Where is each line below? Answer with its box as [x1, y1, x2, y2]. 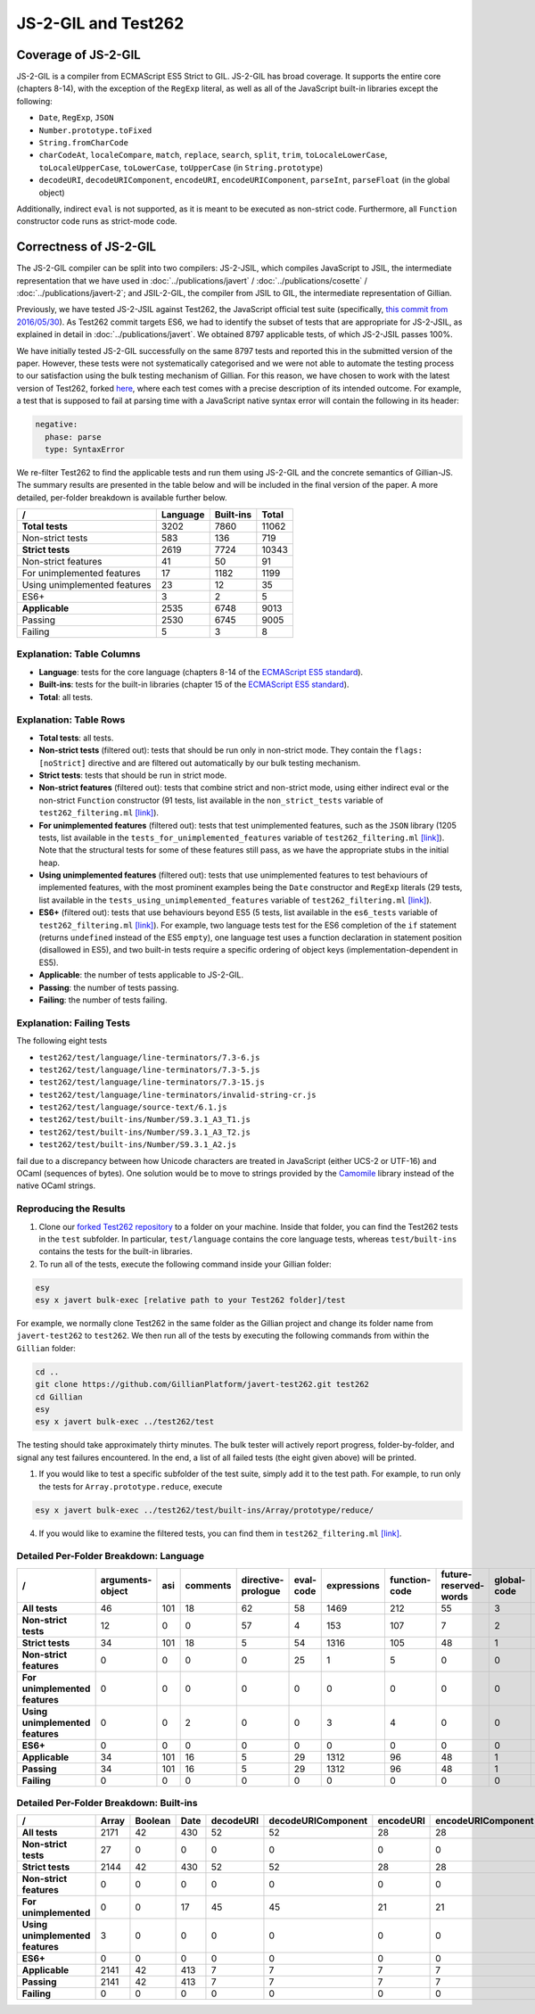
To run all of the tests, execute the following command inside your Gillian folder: [38, 1259, 332, 1269]
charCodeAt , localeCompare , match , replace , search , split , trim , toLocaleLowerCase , [38, 150, 388, 161]
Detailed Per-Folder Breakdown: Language [16, 1550, 205, 1563]
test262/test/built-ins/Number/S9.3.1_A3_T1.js [38, 1115, 251, 1125]
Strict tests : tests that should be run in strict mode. [38, 770, 227, 780]
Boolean [135, 1815, 171, 1828]
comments [185, 1579, 232, 1591]
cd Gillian [35, 1391, 83, 1402]
